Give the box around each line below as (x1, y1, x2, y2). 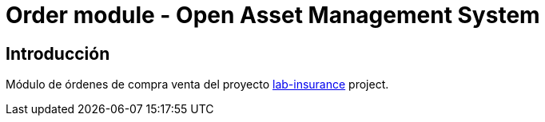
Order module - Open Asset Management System (6, 2, 540, 29)
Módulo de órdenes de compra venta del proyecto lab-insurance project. (6, 77, 389, 92)
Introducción (6, 43, 110, 64)
